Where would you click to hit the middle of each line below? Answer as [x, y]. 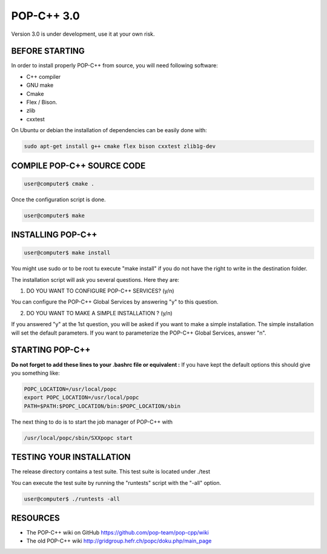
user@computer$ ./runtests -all [72, 499]
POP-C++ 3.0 [45, 16]
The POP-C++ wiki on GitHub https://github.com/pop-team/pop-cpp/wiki [117, 533]
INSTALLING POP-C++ [54, 235]
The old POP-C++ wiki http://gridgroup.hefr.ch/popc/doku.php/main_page [119, 541]
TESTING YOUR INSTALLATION [71, 457]
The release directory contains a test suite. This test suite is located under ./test [111, 472]
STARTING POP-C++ [51, 350]
